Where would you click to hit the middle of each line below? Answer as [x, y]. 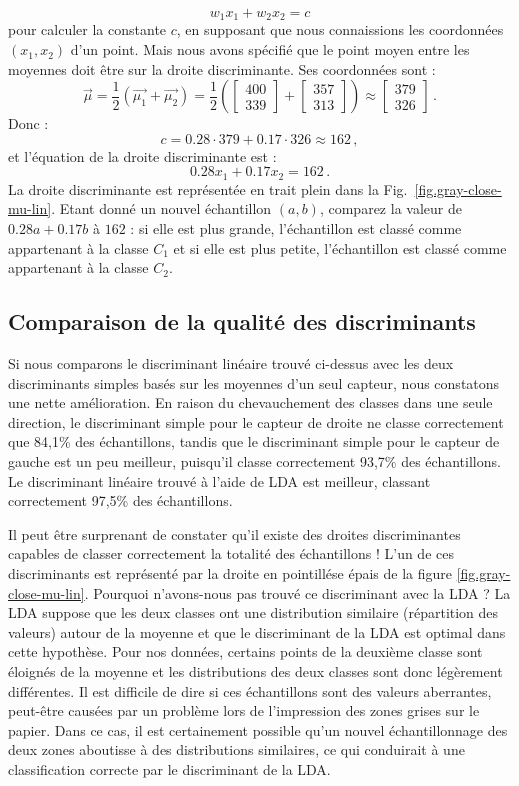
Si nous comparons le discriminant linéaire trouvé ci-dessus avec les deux [231, 363]
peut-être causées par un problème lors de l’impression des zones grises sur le [244, 710]
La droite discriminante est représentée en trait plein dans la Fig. [208, 188]
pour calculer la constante [87, 29]
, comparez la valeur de [390, 208]
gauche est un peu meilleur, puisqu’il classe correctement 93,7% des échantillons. [254, 461]
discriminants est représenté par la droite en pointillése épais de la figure [230, 572]
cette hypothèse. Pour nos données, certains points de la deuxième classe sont [245, 651]
